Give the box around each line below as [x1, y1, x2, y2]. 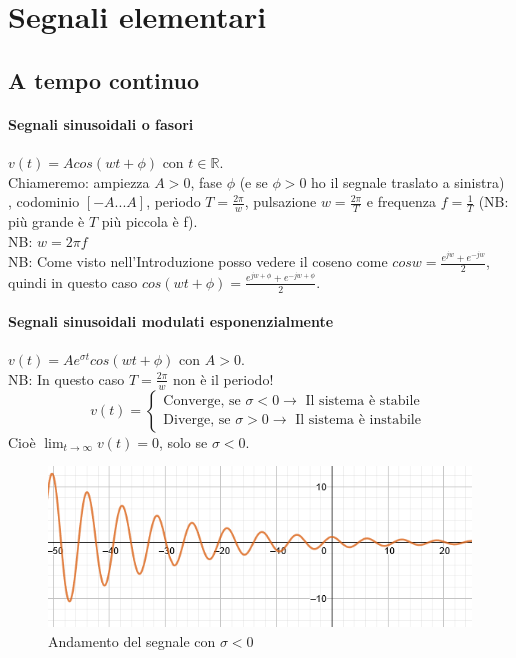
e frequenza [366, 191, 437, 212]
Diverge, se [163, 413, 231, 428]
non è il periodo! [172, 368, 274, 389]
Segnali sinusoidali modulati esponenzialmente [8, 311, 334, 332]
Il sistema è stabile [305, 394, 420, 409]
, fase [190, 171, 222, 192]
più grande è [8, 210, 85, 231]
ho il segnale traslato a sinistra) [311, 171, 505, 192]
